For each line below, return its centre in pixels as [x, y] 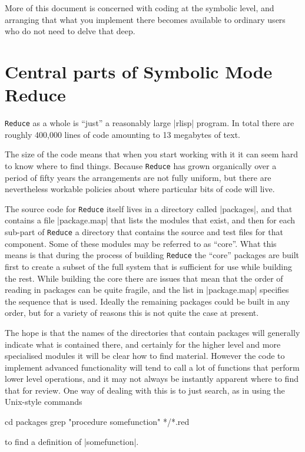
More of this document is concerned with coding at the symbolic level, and [140, 8]
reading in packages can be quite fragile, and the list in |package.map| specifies [147, 290]
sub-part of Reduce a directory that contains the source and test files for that [144, 232]
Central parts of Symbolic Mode [139, 71]
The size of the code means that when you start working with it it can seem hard [152, 154]
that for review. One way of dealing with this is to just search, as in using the [145, 390]
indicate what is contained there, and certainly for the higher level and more [143, 344]
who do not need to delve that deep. [70, 31]
